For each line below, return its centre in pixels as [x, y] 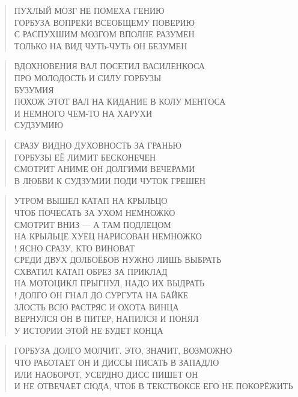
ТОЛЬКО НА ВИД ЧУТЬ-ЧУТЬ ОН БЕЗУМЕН [101, 45]
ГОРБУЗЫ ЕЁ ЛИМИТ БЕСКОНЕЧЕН [85, 157]
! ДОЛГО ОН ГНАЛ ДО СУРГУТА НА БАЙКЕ [101, 295]
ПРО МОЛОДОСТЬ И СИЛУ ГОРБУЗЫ [88, 77]
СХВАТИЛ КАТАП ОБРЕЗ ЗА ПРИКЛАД [91, 271]
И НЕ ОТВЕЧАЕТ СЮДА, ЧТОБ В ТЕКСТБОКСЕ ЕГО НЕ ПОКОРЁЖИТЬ [154, 386]
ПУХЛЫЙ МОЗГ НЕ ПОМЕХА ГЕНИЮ [89, 10]
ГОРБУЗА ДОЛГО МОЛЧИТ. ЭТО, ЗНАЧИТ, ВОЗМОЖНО [123, 350]
